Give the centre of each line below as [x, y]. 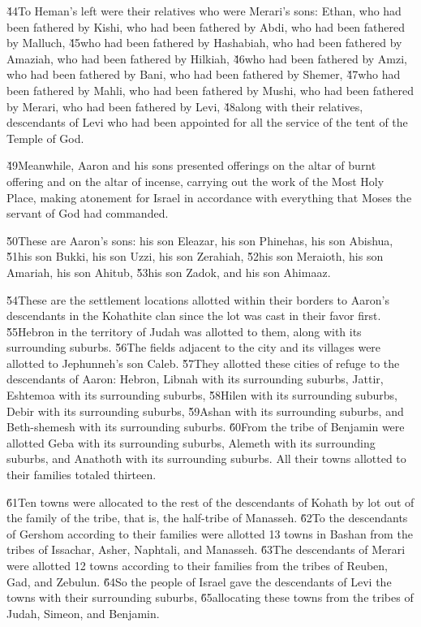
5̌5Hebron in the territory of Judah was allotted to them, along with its [184, 331]
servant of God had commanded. [88, 213]
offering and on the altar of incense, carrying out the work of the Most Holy [195, 181]
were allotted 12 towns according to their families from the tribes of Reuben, [197, 565]
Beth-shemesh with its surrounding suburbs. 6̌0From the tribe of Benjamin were [206, 427]
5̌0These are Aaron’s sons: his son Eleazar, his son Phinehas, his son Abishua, [200, 240]
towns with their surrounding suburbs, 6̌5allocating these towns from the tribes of [210, 597]
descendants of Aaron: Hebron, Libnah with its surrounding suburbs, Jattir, [195, 379]
